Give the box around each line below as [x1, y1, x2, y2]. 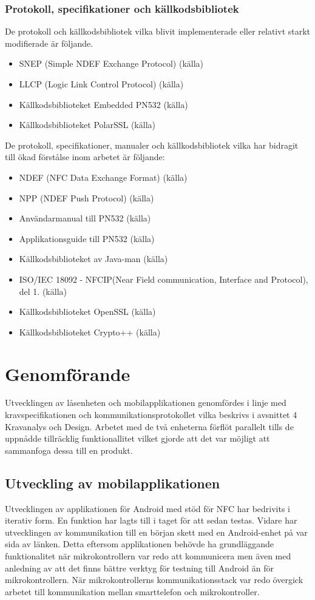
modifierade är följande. [5, 36, 93, 49]
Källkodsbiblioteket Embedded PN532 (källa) [19, 98, 188, 110]
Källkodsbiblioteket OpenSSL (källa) [19, 305, 156, 318]
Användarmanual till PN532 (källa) [19, 212, 151, 224]
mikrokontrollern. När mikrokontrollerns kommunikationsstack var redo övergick [5, 573, 303, 586]
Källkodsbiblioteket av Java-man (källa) [19, 252, 168, 265]
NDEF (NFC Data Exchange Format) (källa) [19, 170, 188, 183]
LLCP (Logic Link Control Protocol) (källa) [19, 78, 184, 90]
